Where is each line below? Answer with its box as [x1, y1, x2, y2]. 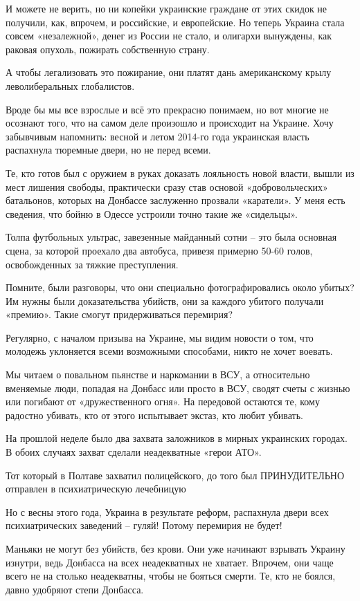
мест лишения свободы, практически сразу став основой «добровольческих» [6, 179, 328, 194]
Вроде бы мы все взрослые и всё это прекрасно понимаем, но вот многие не [6, 102, 329, 116]
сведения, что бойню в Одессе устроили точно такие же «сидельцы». [6, 206, 298, 221]
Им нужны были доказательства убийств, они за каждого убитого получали [6, 293, 324, 308]
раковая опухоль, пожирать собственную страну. [6, 41, 210, 56]
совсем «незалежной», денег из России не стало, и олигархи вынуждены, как [6, 28, 332, 43]
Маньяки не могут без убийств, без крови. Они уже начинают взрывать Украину [6, 542, 345, 555]
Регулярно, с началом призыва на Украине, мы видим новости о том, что [6, 330, 314, 344]
